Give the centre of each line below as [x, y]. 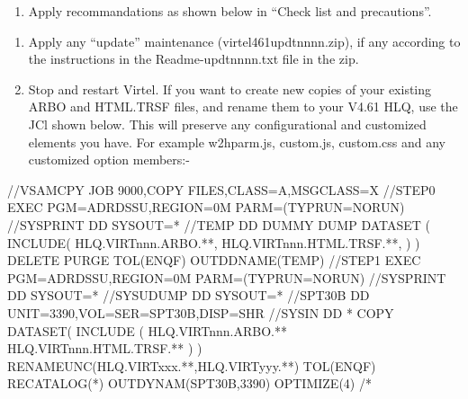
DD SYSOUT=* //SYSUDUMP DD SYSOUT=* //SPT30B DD [189, 295]
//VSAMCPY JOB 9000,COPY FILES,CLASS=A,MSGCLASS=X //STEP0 [221, 189]
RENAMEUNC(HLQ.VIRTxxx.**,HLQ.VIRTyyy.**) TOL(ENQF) [192, 365]
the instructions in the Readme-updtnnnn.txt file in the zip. [193, 59]
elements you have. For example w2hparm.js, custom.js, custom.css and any [237, 142]
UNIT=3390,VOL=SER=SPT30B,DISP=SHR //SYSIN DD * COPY [201, 312]
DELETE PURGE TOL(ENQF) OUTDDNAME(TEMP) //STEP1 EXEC [214, 260]
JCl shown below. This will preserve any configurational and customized [227, 124]
